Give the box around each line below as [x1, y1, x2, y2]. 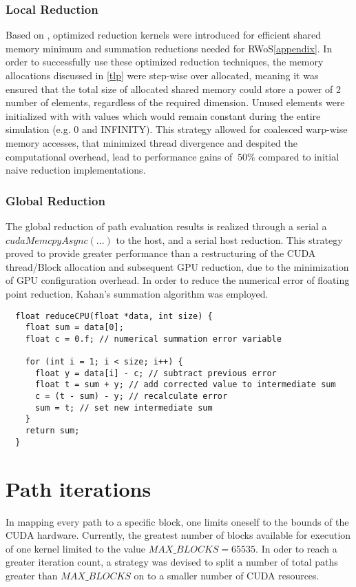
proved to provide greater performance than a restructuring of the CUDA [6, 246, 316, 260]
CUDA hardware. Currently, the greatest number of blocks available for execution [6, 528, 351, 542]
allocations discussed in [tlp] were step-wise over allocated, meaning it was [6, 68, 319, 82]
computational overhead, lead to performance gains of [6, 149, 233, 163]
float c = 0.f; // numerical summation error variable [25, 333, 282, 344]
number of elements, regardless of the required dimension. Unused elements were [6, 95, 345, 110]
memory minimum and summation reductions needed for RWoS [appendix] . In [6, 41, 333, 55]
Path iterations [6, 474, 151, 502]
